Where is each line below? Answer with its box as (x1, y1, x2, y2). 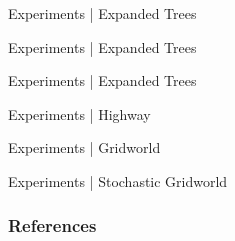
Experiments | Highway (8, 103, 151, 124)
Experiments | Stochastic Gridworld (8, 170, 228, 191)
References (8, 213, 97, 238)
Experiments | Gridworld (8, 137, 161, 158)
